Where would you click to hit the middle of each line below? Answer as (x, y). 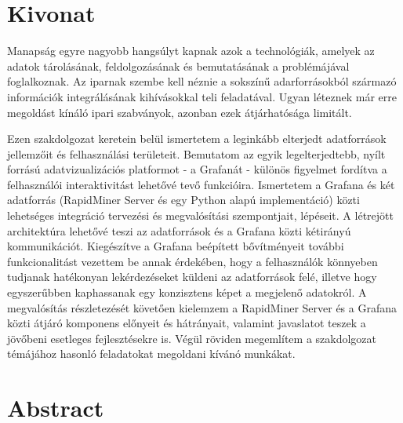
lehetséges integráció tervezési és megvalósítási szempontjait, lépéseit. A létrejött (200, 215)
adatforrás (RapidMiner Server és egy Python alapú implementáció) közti (183, 200)
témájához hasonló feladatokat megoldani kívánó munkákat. (151, 354)
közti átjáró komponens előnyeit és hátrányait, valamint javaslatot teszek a (187, 323)
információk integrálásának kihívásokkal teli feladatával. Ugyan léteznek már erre (202, 96)
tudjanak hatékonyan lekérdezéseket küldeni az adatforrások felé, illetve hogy (192, 277)
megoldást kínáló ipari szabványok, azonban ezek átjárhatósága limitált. (180, 112)
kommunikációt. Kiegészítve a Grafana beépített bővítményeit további (176, 246)
